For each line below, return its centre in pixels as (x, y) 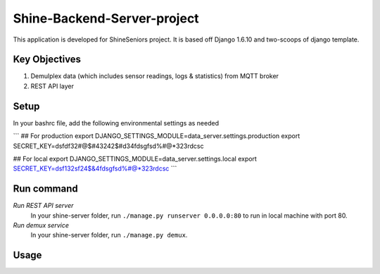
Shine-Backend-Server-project (106, 18)
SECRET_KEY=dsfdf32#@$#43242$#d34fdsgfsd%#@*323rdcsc (108, 146)
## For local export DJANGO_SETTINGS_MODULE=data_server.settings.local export (135, 158)
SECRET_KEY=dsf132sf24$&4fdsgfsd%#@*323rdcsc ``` (95, 168)
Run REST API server (43, 206)
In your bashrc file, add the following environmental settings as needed (116, 123)
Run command (45, 189)
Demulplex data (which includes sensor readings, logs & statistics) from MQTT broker (155, 76)
